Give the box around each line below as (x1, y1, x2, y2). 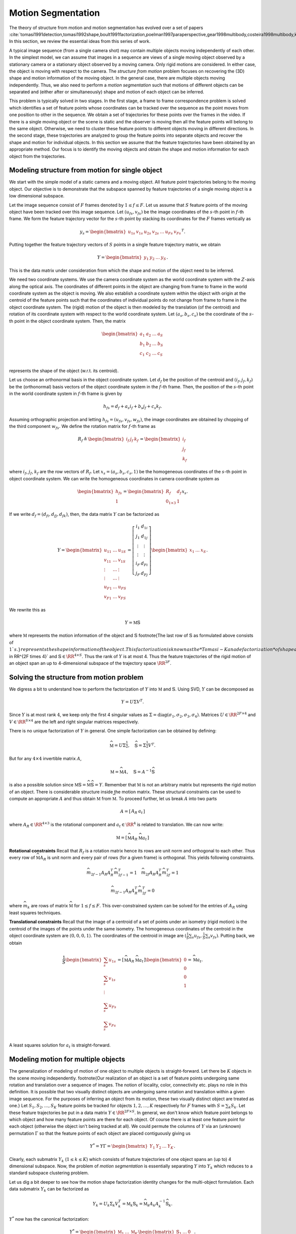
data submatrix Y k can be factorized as (9, 1186, 89, 1193)
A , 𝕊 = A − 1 (123, 768, 152, 774)
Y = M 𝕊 (125, 619, 141, 625)
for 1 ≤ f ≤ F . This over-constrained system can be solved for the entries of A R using (74, 903, 248, 910)
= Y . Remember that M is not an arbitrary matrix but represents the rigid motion (94, 782, 256, 788)
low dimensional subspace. (9, 193, 65, 199)
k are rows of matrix (27, 903, 69, 910)
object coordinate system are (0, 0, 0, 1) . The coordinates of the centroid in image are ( (9, 933, 187, 939)
